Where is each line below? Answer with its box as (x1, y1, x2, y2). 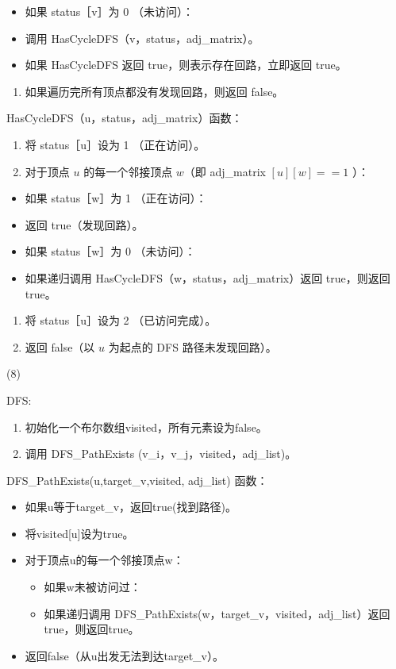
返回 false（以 (25, 338, 95, 355)
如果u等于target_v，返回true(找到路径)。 (25, 498, 236, 515)
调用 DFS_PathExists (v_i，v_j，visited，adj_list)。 (25, 445, 297, 462)
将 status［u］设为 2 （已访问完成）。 (25, 312, 217, 329)
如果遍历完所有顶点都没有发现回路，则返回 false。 (25, 83, 284, 99)
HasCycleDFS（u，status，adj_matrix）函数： (6, 110, 243, 126)
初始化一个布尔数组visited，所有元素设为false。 (25, 418, 267, 435)
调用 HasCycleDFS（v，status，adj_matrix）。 (25, 29, 260, 46)
